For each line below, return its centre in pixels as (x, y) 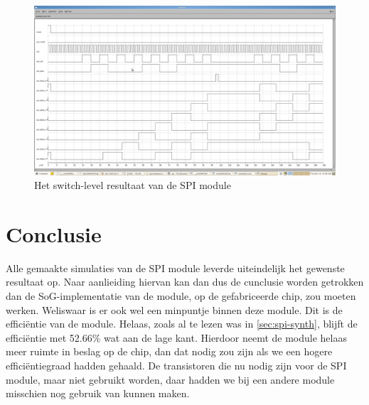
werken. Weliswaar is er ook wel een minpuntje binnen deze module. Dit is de (174, 309)
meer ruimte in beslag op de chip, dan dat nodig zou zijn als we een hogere (169, 351)
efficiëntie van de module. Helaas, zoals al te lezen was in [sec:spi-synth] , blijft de (182, 324)
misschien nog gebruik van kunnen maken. (98, 393)
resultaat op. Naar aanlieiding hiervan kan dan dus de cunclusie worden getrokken (185, 282)
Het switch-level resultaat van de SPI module (133, 185)
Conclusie (54, 233)
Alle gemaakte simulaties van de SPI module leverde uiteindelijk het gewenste (175, 268)
